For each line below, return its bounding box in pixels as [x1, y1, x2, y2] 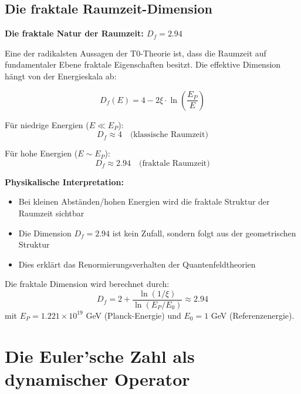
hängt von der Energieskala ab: [5, 69, 117, 82]
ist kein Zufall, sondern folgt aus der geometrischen [112, 226, 296, 239]
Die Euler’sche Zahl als [5, 343, 195, 368]
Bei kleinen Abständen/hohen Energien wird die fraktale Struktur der [18, 195, 270, 208]
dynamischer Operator [5, 366, 190, 390]
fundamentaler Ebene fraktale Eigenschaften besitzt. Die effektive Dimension [5, 58, 281, 71]
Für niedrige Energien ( [5, 118, 89, 131]
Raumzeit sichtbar [18, 206, 84, 219]
